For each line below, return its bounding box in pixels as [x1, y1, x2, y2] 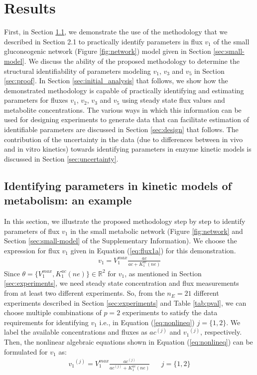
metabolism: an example [4, 192, 132, 208]
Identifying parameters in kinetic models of [4, 178, 232, 193]
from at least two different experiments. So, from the [4, 288, 165, 298]
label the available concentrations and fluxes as [4, 327, 147, 337]
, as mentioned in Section [125, 268, 202, 278]
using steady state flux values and [122, 95, 225, 105]
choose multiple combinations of [4, 307, 102, 318]
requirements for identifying [4, 317, 89, 327]
